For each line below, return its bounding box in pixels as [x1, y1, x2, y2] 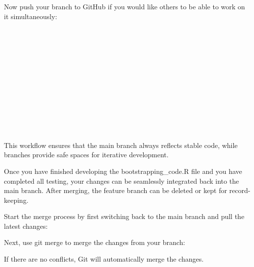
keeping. [4, 194, 28, 205]
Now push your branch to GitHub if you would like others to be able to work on [4, 1, 245, 11]
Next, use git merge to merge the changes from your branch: [4, 237, 185, 247]
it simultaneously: [4, 11, 57, 21]
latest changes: [4, 220, 48, 231]
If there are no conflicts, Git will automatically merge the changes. [4, 254, 204, 264]
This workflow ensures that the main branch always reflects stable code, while [4, 140, 238, 150]
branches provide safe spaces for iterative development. [4, 149, 169, 160]
